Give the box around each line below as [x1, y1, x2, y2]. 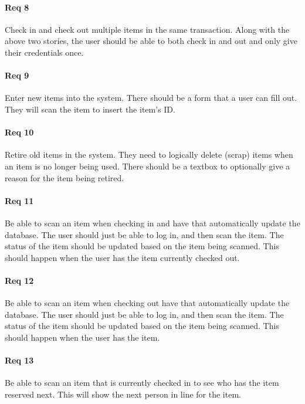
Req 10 [5, 126, 34, 138]
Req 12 [5, 274, 34, 286]
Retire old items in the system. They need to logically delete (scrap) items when [5, 148, 293, 161]
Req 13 [5, 354, 34, 366]
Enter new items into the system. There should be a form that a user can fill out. [5, 91, 297, 104]
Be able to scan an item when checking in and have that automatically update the [5, 216, 300, 229]
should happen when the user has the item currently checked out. [5, 251, 240, 263]
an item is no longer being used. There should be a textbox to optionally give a [5, 159, 290, 172]
